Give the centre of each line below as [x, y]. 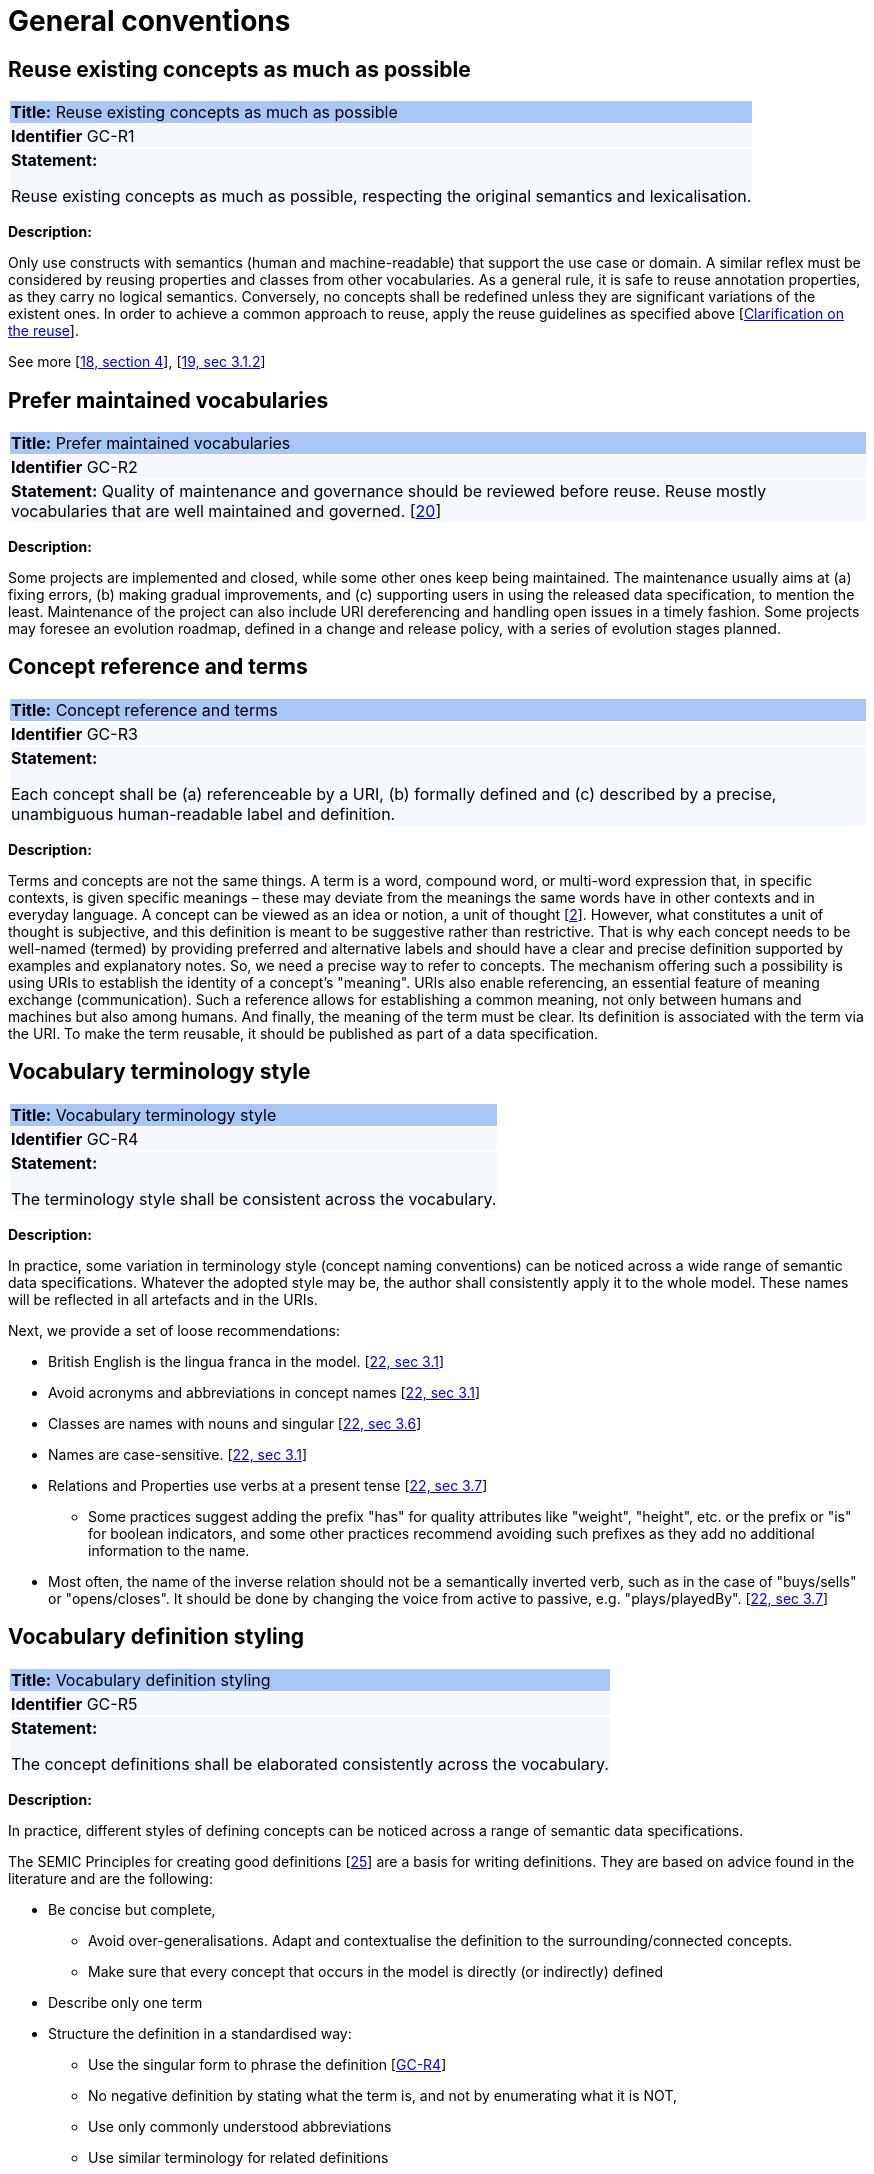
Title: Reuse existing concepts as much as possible [204, 112]
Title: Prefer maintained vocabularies [151, 443]
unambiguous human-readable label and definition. [203, 813]
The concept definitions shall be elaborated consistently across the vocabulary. [310, 1763]
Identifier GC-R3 [74, 733]
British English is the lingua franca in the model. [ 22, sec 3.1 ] [246, 1361]
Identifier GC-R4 [75, 1138]
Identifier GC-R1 [73, 136]
